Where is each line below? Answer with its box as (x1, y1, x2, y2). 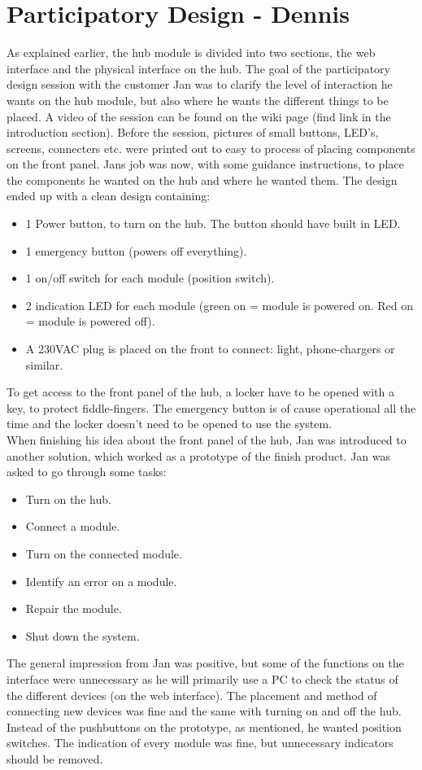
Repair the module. (25, 600, 122, 617)
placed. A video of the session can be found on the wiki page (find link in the (7, 107, 391, 125)
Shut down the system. (25, 627, 140, 644)
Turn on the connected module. (25, 545, 182, 562)
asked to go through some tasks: (7, 463, 167, 480)
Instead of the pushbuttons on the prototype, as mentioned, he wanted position (7, 718, 402, 735)
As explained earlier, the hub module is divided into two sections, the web (7, 44, 376, 61)
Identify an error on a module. (25, 572, 177, 589)
